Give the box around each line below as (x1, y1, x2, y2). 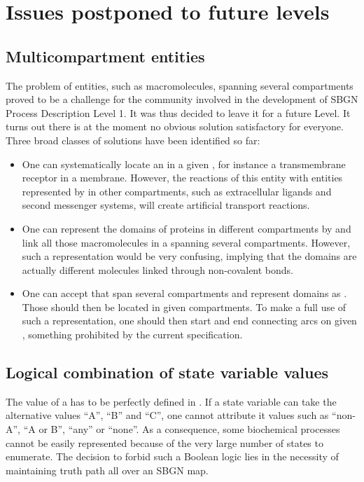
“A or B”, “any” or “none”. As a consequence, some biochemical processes (23, 422, 340, 436)
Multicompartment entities (6, 45, 205, 67)
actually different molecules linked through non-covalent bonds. (22, 262, 293, 277)
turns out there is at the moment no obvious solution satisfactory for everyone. (6, 119, 344, 134)
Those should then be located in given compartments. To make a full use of (22, 299, 346, 314)
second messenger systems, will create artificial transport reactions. (22, 198, 310, 212)
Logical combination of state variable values (6, 361, 329, 383)
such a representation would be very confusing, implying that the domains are (22, 249, 357, 263)
